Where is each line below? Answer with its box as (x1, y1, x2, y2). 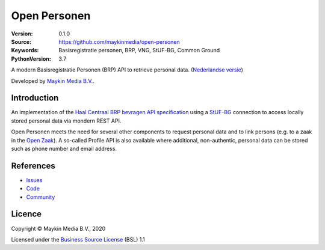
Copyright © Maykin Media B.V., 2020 (11, 225, 106, 232)
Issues (26, 176, 43, 183)
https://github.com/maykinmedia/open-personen (58, 38, 180, 45)
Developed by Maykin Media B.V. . (11, 77, 94, 84)
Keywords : (11, 47, 39, 54)
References (11, 160, 55, 171)
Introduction (11, 93, 59, 103)
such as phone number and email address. (11, 145, 117, 152)
